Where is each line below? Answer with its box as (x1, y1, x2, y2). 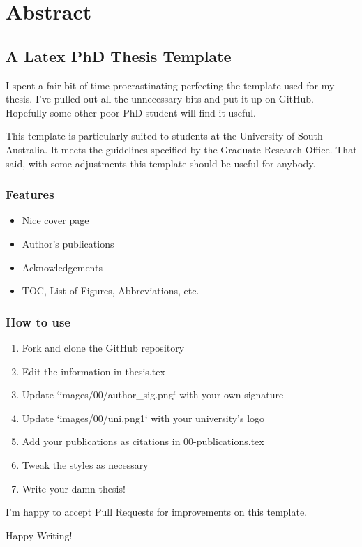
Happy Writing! (6, 527, 73, 542)
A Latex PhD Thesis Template (6, 45, 232, 66)
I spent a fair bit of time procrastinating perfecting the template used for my (6, 77, 335, 92)
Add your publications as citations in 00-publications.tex (22, 434, 264, 449)
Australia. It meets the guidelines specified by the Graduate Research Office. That (6, 142, 357, 156)
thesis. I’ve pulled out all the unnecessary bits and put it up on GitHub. (6, 91, 314, 106)
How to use (6, 313, 70, 330)
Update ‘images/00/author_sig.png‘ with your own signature (22, 387, 284, 402)
